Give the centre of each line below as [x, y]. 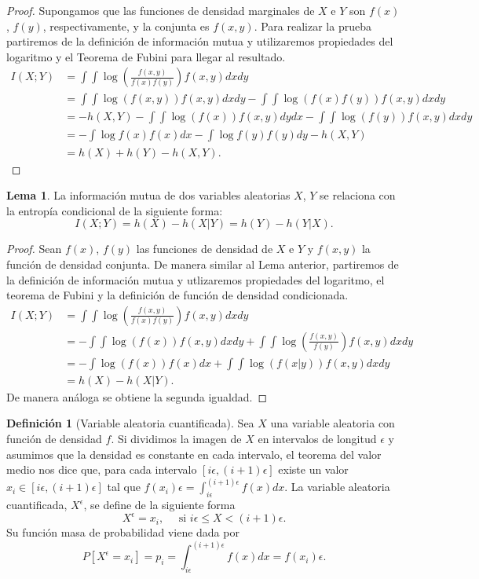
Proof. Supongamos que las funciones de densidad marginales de [161, 10]
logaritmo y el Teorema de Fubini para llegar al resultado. [146, 56]
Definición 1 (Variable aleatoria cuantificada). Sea [130, 423]
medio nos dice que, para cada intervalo [102, 469]
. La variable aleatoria [337, 487]
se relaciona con [358, 195]
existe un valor [313, 469]
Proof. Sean [34, 249]
